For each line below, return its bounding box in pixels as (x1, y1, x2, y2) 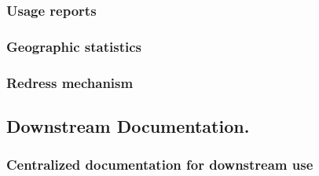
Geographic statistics (6, 36, 142, 56)
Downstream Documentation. (6, 113, 250, 137)
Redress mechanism (6, 72, 134, 92)
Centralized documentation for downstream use (6, 155, 313, 174)
